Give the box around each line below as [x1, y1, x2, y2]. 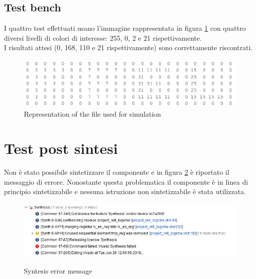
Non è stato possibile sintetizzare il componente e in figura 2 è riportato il [4, 166, 230, 177]
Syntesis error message [24, 266, 92, 276]
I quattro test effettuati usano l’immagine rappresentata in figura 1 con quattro [4, 23, 246, 33]
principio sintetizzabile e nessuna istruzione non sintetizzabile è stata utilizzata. [4, 186, 246, 197]
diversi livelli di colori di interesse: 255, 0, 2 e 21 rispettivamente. [4, 32, 202, 43]
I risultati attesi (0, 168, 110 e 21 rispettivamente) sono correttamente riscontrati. [4, 42, 253, 53]
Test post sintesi [4, 138, 118, 158]
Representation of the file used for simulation [24, 109, 161, 119]
